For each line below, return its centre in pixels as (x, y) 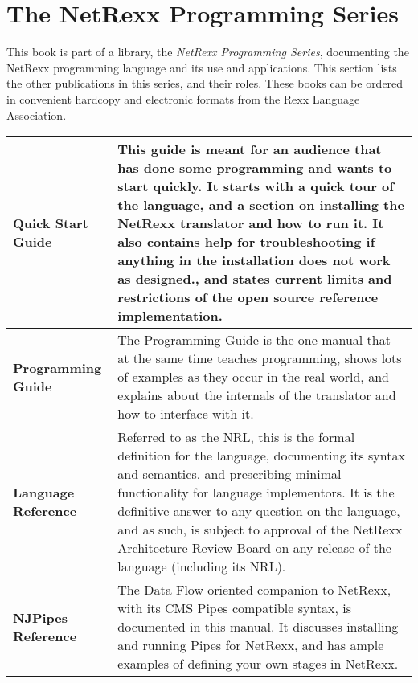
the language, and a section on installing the (261, 205)
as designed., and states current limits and (255, 279)
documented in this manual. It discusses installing (258, 627)
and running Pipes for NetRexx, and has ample (251, 645)
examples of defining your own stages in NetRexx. (258, 664)
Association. (37, 115)
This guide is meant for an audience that (250, 149)
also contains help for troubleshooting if (246, 242)
